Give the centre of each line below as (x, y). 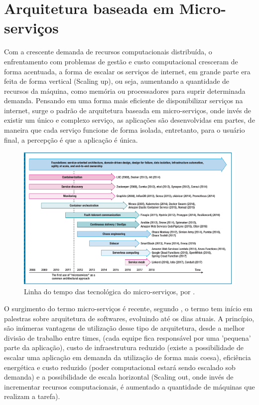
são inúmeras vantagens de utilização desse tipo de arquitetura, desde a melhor (125, 328)
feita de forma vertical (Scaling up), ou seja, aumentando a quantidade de (117, 81)
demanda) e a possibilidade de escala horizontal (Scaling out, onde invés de (119, 377)
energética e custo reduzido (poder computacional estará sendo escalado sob (120, 367)
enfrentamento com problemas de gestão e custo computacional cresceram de (121, 61)
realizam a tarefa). (32, 396)
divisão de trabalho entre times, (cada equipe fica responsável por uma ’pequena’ (128, 337)
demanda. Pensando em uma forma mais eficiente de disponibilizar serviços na (124, 101)
